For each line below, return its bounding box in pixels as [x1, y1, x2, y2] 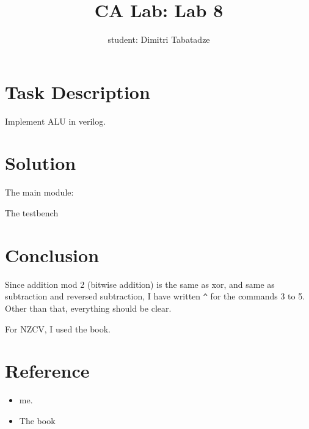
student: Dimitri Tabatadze [107, 33, 210, 46]
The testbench [5, 206, 59, 219]
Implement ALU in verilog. [5, 114, 106, 127]
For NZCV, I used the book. [5, 322, 111, 335]
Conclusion [5, 242, 100, 267]
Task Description [5, 79, 150, 104]
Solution [5, 150, 76, 175]
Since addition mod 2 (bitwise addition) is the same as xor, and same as [5, 277, 275, 290]
